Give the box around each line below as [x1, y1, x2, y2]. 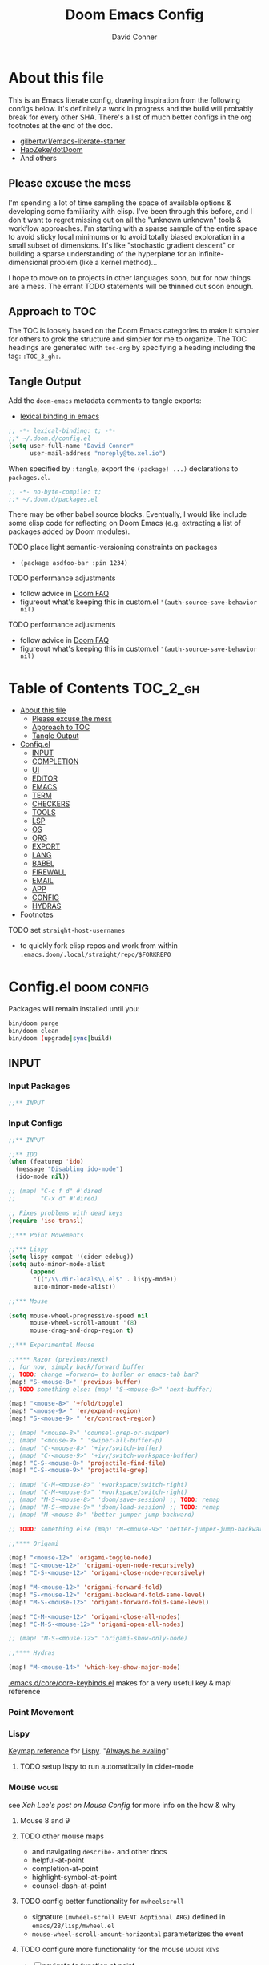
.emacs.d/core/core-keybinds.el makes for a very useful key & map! [8, 1678, 232, 1688]
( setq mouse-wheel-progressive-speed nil [8, 1312, 149, 1320]
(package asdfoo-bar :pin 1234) [19, 559, 128, 567]
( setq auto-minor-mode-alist [8, 1261, 106, 1269]
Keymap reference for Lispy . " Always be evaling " [8, 1746, 170, 1756]
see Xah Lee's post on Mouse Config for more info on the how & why [8, 1800, 236, 1810]
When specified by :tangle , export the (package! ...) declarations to [8, 463, 239, 474]
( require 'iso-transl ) [8, 1217, 84, 1225]
